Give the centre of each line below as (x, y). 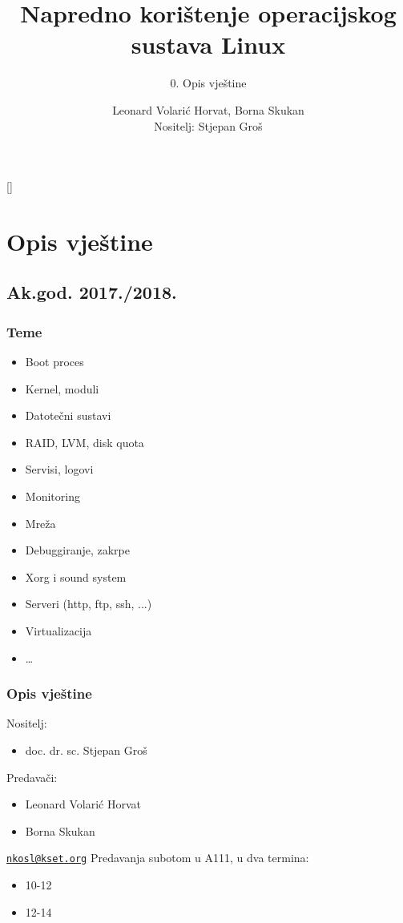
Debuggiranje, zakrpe (77, 550)
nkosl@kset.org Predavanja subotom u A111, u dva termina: (158, 858)
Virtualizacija (58, 631)
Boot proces (54, 362)
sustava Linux (208, 44)
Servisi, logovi (59, 469)
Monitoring (52, 496)
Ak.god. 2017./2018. (92, 292)
